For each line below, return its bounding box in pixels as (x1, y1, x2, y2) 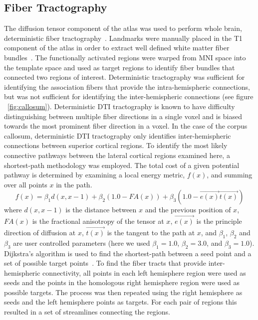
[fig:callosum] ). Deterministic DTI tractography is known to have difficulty (7, 101, 235, 111)
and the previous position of (145, 204, 231, 215)
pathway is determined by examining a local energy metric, (4, 169, 185, 180)
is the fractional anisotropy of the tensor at (32, 216, 164, 226)
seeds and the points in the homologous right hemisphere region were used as (4, 277, 240, 288)
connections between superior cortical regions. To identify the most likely (4, 140, 228, 151)
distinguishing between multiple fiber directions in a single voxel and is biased (4, 111, 242, 121)
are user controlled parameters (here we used (13, 237, 150, 248)
